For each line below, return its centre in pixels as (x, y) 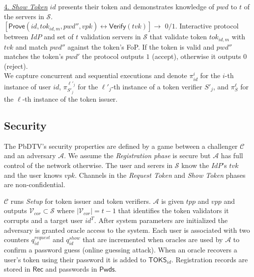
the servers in (24, 16)
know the (195, 165)
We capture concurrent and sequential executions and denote (96, 75)
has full (232, 155)
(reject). (16, 66)
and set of (59, 37)
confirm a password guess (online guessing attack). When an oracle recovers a (121, 250)
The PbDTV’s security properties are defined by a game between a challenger (121, 146)
